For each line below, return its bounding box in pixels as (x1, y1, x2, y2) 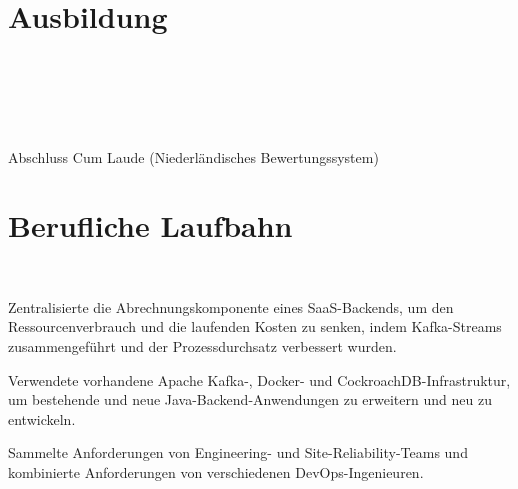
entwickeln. (8, 408, 76, 429)
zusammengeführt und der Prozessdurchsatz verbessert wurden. (8, 336, 397, 356)
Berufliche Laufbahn (8, 205, 293, 246)
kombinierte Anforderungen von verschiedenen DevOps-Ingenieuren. (8, 461, 424, 482)
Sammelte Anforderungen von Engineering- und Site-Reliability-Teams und (8, 442, 468, 463)
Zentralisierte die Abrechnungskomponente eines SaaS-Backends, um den (8, 296, 454, 317)
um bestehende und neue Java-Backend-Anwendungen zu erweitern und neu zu (8, 389, 492, 410)
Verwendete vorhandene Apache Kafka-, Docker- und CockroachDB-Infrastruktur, (8, 369, 511, 390)
